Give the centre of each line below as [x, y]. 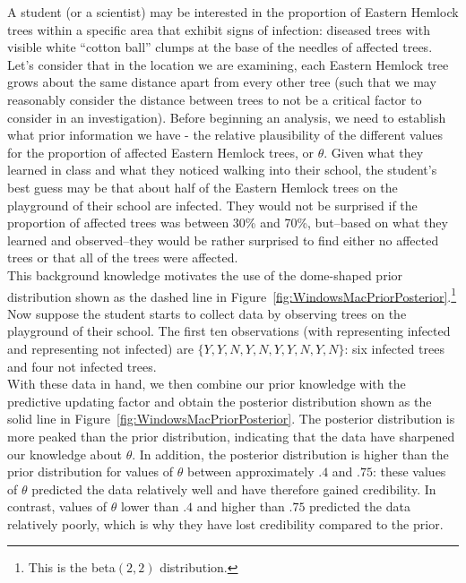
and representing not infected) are [100, 348]
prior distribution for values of [91, 472]
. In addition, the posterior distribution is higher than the [290, 454]
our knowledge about [65, 454]
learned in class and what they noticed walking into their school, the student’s [222, 170]
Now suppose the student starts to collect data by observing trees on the [207, 313]
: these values [409, 472]
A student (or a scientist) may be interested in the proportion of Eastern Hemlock [233, 12]
